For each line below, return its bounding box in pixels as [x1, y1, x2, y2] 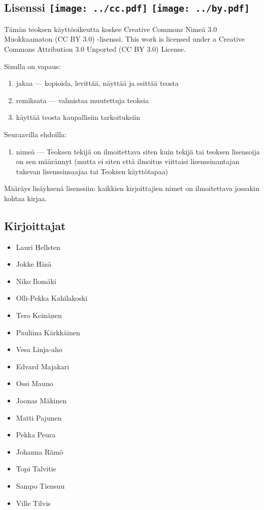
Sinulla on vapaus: [4, 60, 61, 71]
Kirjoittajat [4, 217, 66, 233]
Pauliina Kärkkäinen [16, 327, 80, 337]
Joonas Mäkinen [16, 395, 67, 406]
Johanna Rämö [16, 446, 63, 457]
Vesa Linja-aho [16, 344, 62, 355]
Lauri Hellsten [16, 241, 60, 252]
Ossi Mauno [16, 378, 53, 389]
